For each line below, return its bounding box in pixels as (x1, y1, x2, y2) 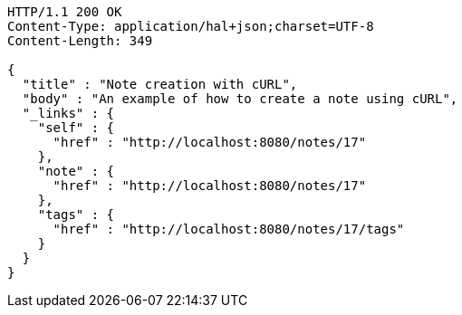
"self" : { (37, 120, 115, 135)
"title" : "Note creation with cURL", (22, 77, 298, 91)
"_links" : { (22, 106, 115, 120)
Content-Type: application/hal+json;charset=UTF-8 (7, 19, 374, 33)
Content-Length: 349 (7, 33, 153, 48)
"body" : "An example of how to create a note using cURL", (22, 91, 458, 106)
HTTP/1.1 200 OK (7, 5, 122, 19)
